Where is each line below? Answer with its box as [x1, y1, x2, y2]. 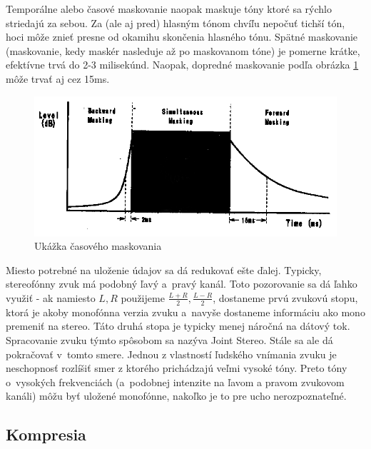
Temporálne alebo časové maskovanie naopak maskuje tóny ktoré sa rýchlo [6, 1, 332, 16]
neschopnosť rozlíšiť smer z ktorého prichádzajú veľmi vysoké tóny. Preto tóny [6, 360, 347, 375]
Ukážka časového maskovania [34, 238, 162, 253]
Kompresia [6, 423, 86, 445]
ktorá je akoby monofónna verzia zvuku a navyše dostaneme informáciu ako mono [6, 304, 365, 319]
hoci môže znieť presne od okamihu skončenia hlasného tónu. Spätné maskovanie [6, 29, 358, 44]
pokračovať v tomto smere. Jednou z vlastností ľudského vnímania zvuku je [6, 346, 337, 361]
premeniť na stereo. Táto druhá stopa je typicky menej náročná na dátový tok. [6, 318, 350, 333]
